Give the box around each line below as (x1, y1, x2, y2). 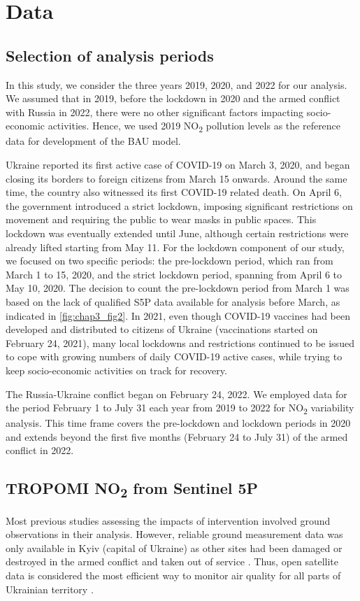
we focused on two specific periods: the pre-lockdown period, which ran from (6, 253, 333, 268)
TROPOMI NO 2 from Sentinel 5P (6, 477, 259, 502)
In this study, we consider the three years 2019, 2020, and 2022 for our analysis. (6, 77, 347, 92)
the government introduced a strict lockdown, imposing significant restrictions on (6, 198, 353, 213)
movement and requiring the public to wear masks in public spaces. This (6, 212, 317, 227)
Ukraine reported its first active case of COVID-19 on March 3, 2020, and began (6, 157, 350, 172)
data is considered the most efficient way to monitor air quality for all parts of (6, 567, 341, 582)
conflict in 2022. (6, 443, 74, 458)
